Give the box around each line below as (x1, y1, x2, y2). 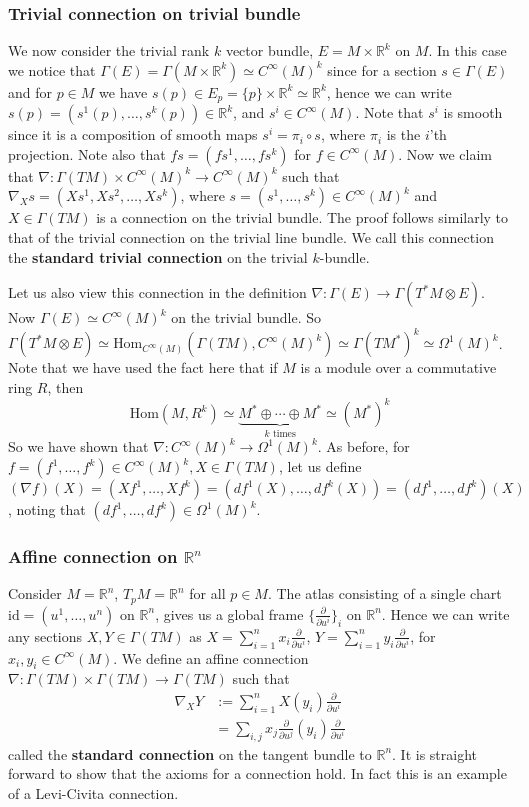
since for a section (327, 59, 437, 80)
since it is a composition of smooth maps (8, 124, 258, 145)
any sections (8, 625, 83, 646)
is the (386, 124, 421, 145)
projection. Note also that (8, 143, 166, 164)
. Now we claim (398, 143, 492, 164)
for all (189, 583, 226, 604)
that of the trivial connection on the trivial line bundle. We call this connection (8, 227, 494, 248)
